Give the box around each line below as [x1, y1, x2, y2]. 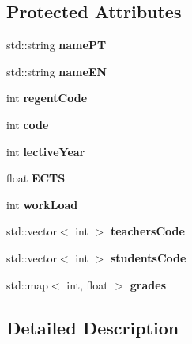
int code [6, 116, 49, 132]
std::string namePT [6, 36, 107, 53]
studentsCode [110, 249, 186, 266]
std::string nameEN [6, 63, 107, 79]
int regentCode [6, 90, 88, 106]
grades [130, 276, 167, 292]
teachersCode [110, 223, 185, 239]
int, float [66, 276, 108, 292]
